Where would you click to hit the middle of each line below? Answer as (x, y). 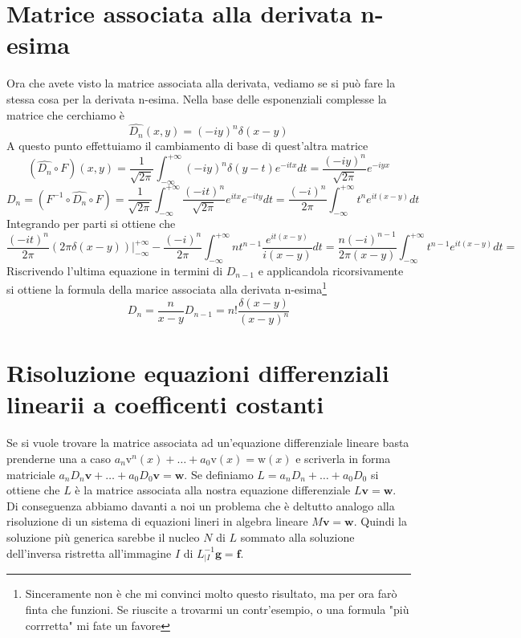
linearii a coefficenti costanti (165, 404)
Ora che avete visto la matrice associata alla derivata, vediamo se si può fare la (201, 83)
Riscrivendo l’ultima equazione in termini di (115, 270)
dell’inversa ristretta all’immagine (89, 553)
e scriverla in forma (343, 459)
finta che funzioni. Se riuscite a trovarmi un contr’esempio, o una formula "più (217, 609)
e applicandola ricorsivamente (331, 270)
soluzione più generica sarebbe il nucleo (103, 536)
